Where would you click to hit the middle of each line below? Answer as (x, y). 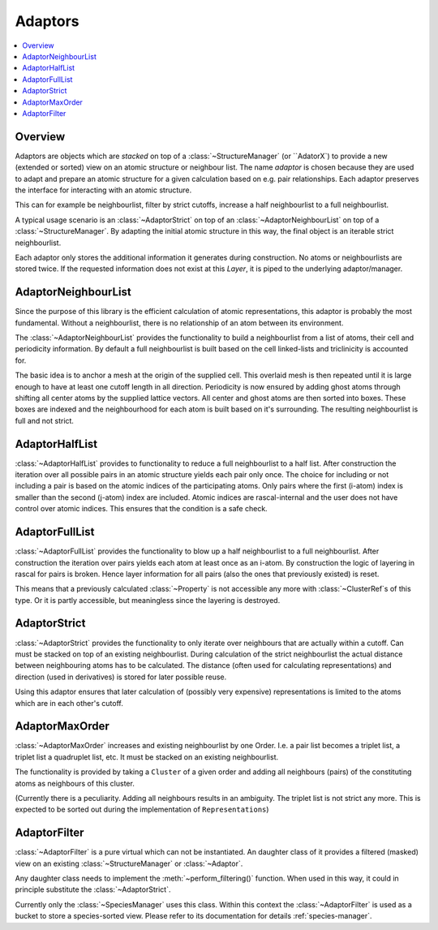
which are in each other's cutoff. (69, 703)
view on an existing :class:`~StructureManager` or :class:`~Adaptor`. (129, 863)
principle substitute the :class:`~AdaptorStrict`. (93, 889)
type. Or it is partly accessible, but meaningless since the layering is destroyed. (148, 600)
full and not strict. (45, 420)
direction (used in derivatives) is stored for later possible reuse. (121, 677)
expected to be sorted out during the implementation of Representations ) (142, 809)
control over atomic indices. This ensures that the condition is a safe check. (141, 509)
